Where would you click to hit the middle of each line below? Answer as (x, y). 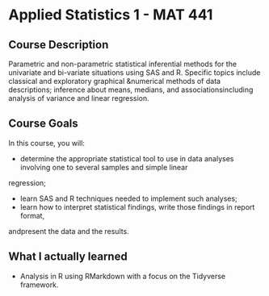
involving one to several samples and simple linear (104, 167)
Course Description (59, 45)
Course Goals (43, 124)
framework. (39, 285)
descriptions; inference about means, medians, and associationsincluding (131, 90)
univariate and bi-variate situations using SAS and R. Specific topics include (134, 73)
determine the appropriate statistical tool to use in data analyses (127, 158)
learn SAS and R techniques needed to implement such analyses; (129, 198)
